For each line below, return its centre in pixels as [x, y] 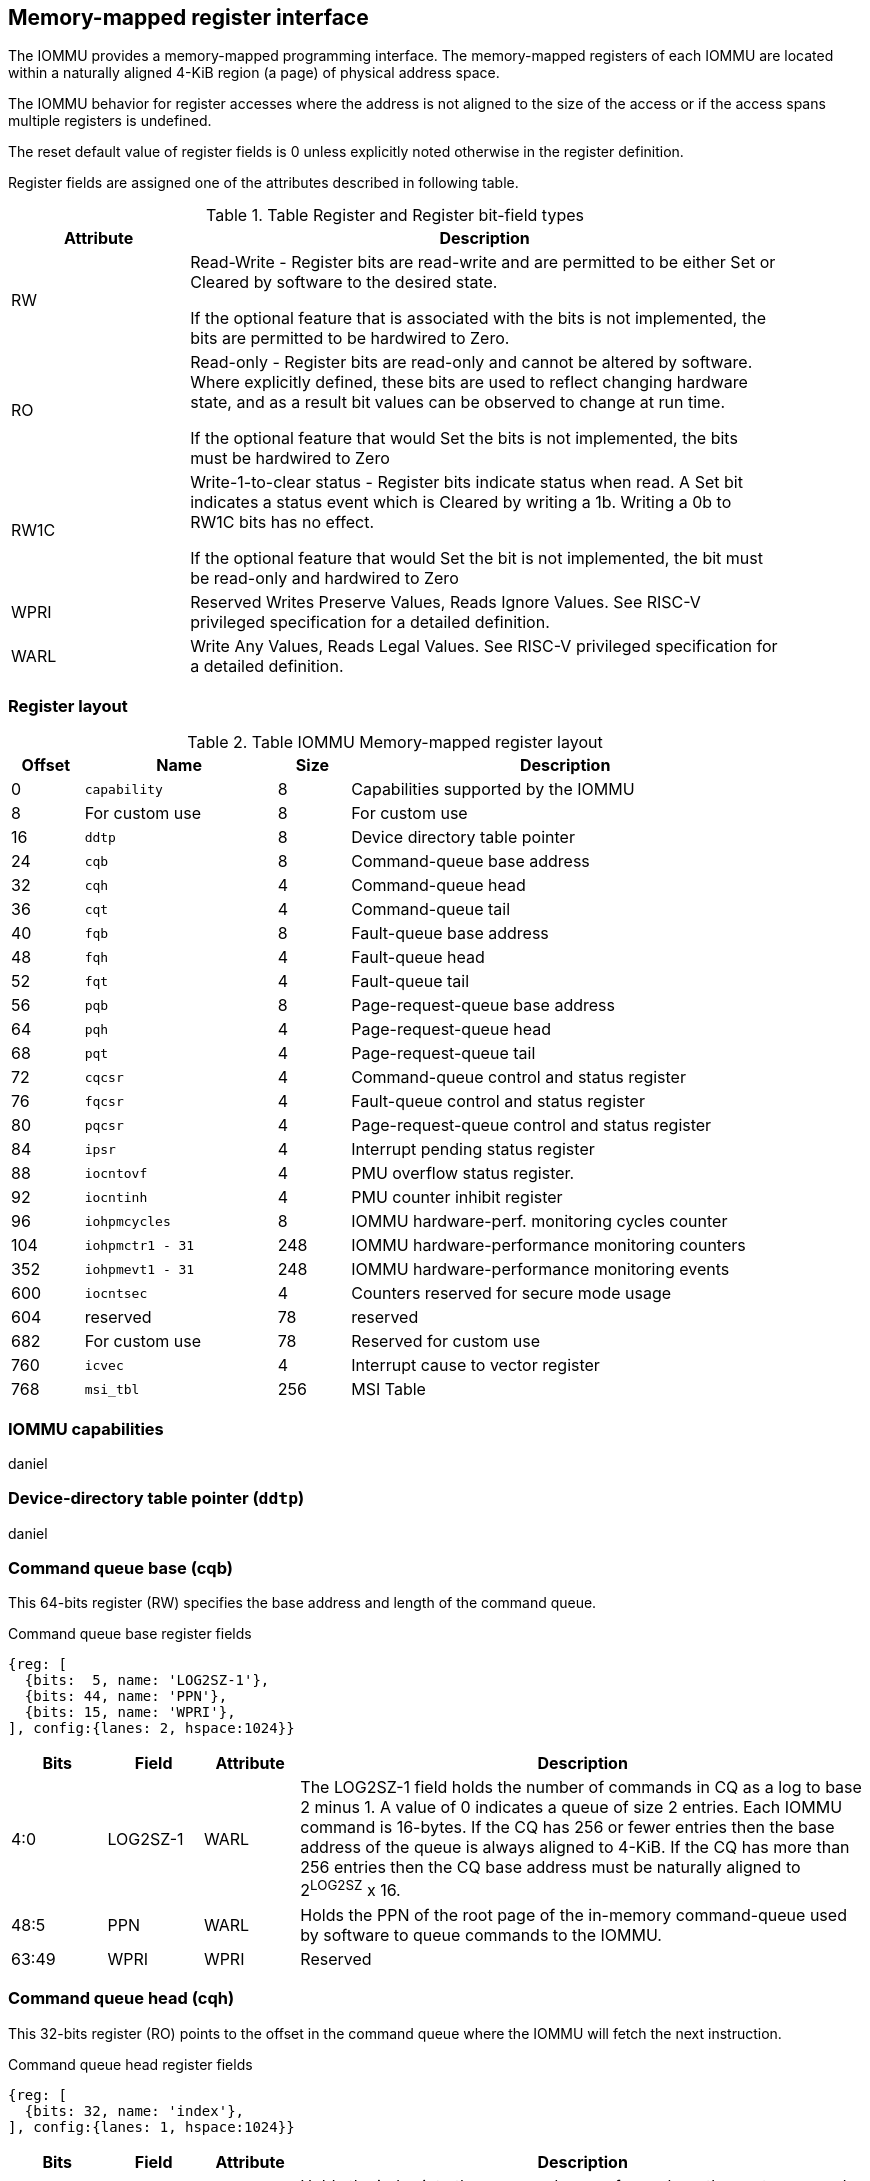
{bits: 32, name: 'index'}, [134, 2110]
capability [123, 789]
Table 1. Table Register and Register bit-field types [395, 215]
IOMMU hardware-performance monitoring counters [548, 1245]
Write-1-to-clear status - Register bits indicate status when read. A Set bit [466, 482]
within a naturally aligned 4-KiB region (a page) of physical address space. [254, 73]
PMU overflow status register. [463, 1173]
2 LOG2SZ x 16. [350, 1889]
